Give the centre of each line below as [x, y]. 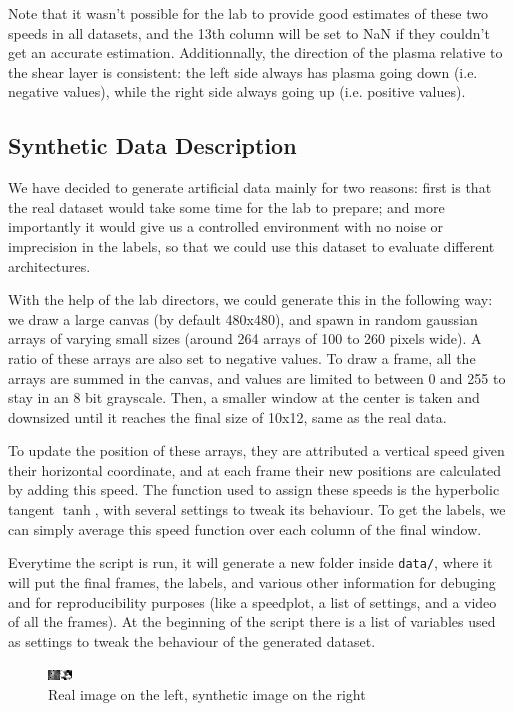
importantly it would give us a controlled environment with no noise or [226, 226]
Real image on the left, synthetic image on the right [207, 693]
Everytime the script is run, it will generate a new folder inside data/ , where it [250, 562]
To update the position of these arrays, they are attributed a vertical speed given [256, 450]
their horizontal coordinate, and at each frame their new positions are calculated [255, 469]
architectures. [49, 265]
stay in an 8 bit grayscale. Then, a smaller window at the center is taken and [244, 397]
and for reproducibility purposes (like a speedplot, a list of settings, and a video [252, 601]
